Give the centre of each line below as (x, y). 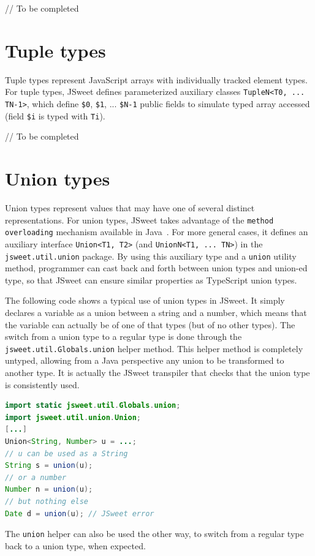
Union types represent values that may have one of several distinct (130, 208)
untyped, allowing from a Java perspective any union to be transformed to (145, 360)
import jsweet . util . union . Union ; (73, 417)
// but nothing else (47, 501)
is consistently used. (42, 384)
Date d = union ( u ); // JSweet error (80, 513)
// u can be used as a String (66, 453)
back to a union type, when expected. (75, 545)
